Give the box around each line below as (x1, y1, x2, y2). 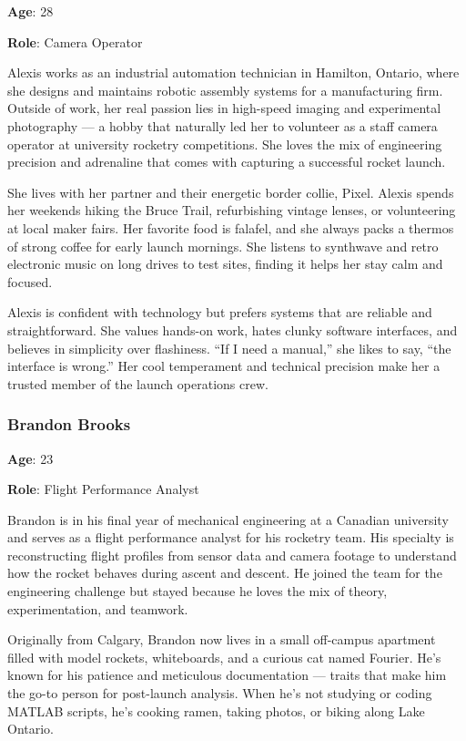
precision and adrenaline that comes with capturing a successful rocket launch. (7, 152, 446, 171)
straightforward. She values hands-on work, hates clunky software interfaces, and (7, 320, 458, 339)
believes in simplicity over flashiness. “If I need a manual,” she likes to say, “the (7, 338, 451, 357)
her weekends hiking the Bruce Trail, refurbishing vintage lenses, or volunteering (7, 201, 456, 220)
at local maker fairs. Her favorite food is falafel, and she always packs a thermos (7, 218, 454, 237)
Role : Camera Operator (7, 32, 143, 51)
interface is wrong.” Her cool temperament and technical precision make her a (7, 356, 441, 376)
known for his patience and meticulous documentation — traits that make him (7, 665, 447, 684)
